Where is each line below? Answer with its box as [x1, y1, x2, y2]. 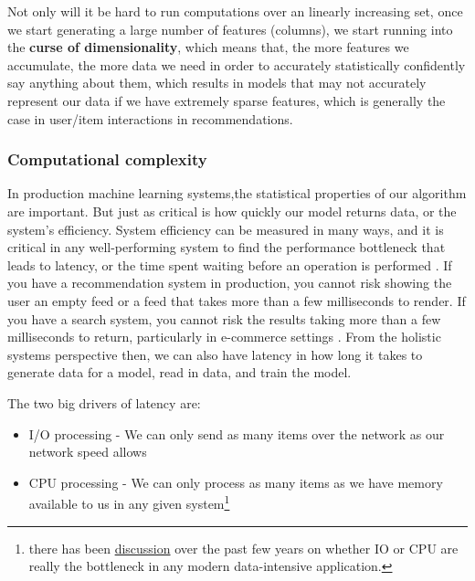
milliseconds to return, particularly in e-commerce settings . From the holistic [7, 327, 441, 346]
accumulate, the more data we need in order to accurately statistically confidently [7, 55, 466, 74]
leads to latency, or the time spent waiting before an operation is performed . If [7, 255, 452, 274]
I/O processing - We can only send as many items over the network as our [28, 424, 445, 443]
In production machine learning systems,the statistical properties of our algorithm [7, 184, 467, 203]
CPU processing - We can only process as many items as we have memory [28, 472, 443, 491]
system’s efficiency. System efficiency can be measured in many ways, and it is [7, 219, 444, 238]
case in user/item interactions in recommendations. [7, 109, 293, 128]
